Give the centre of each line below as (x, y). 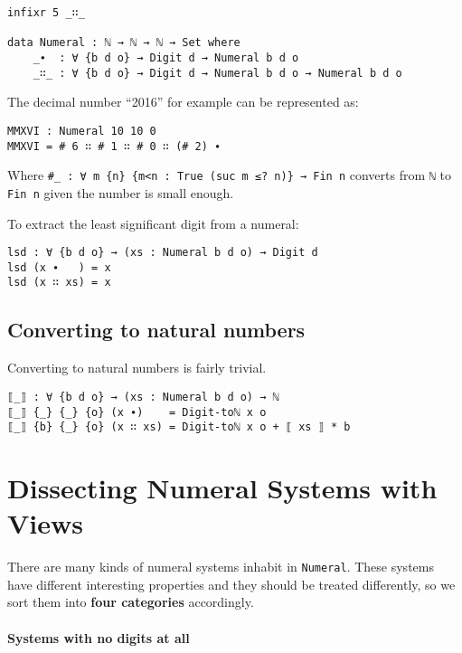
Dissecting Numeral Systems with (222, 488)
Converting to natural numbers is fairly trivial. (137, 368)
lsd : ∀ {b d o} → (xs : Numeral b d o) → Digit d (163, 253)
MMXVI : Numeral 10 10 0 (82, 131)
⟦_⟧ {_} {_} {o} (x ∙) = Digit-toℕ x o (137, 412)
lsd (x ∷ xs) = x (59, 283)
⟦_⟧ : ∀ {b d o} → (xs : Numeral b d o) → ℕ (143, 397)
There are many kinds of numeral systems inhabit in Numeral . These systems (221, 567)
